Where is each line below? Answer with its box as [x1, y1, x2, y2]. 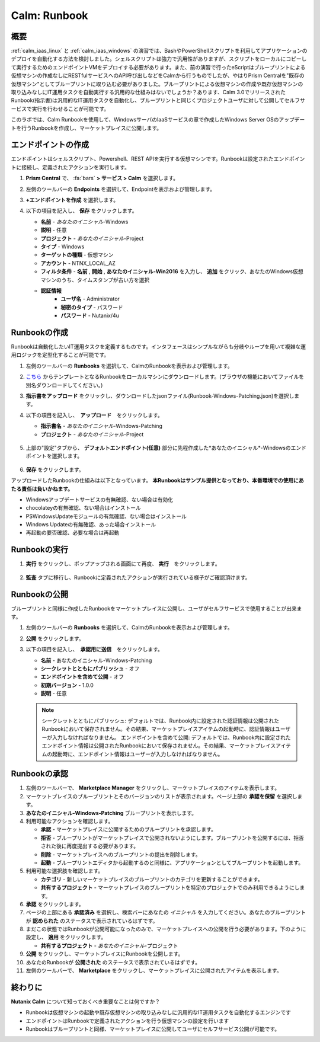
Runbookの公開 [11, 589, 69, 599]
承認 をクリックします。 [25, 900, 84, 907]
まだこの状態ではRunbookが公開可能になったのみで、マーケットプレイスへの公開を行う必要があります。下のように [25, 925, 306, 933]
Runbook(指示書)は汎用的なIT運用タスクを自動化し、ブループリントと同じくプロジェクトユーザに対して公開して [11, 97, 284, 104]
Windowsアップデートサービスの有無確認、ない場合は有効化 [25, 496, 174, 503]
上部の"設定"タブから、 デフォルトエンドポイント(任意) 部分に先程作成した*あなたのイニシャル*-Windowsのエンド [25, 444, 306, 451]
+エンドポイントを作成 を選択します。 [25, 196, 119, 204]
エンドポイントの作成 [11, 140, 89, 150]
